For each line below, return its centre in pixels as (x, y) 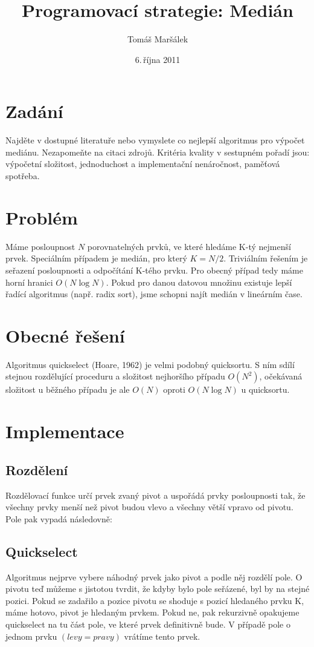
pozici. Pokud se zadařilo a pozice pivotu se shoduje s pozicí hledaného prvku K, (155, 600)
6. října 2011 (158, 59)
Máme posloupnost (40, 246)
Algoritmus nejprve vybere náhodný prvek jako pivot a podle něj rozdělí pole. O (154, 576)
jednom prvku (31, 636)
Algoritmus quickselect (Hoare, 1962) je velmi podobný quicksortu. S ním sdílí (150, 364)
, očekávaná (281, 376)
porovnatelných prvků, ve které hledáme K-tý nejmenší (189, 246)
